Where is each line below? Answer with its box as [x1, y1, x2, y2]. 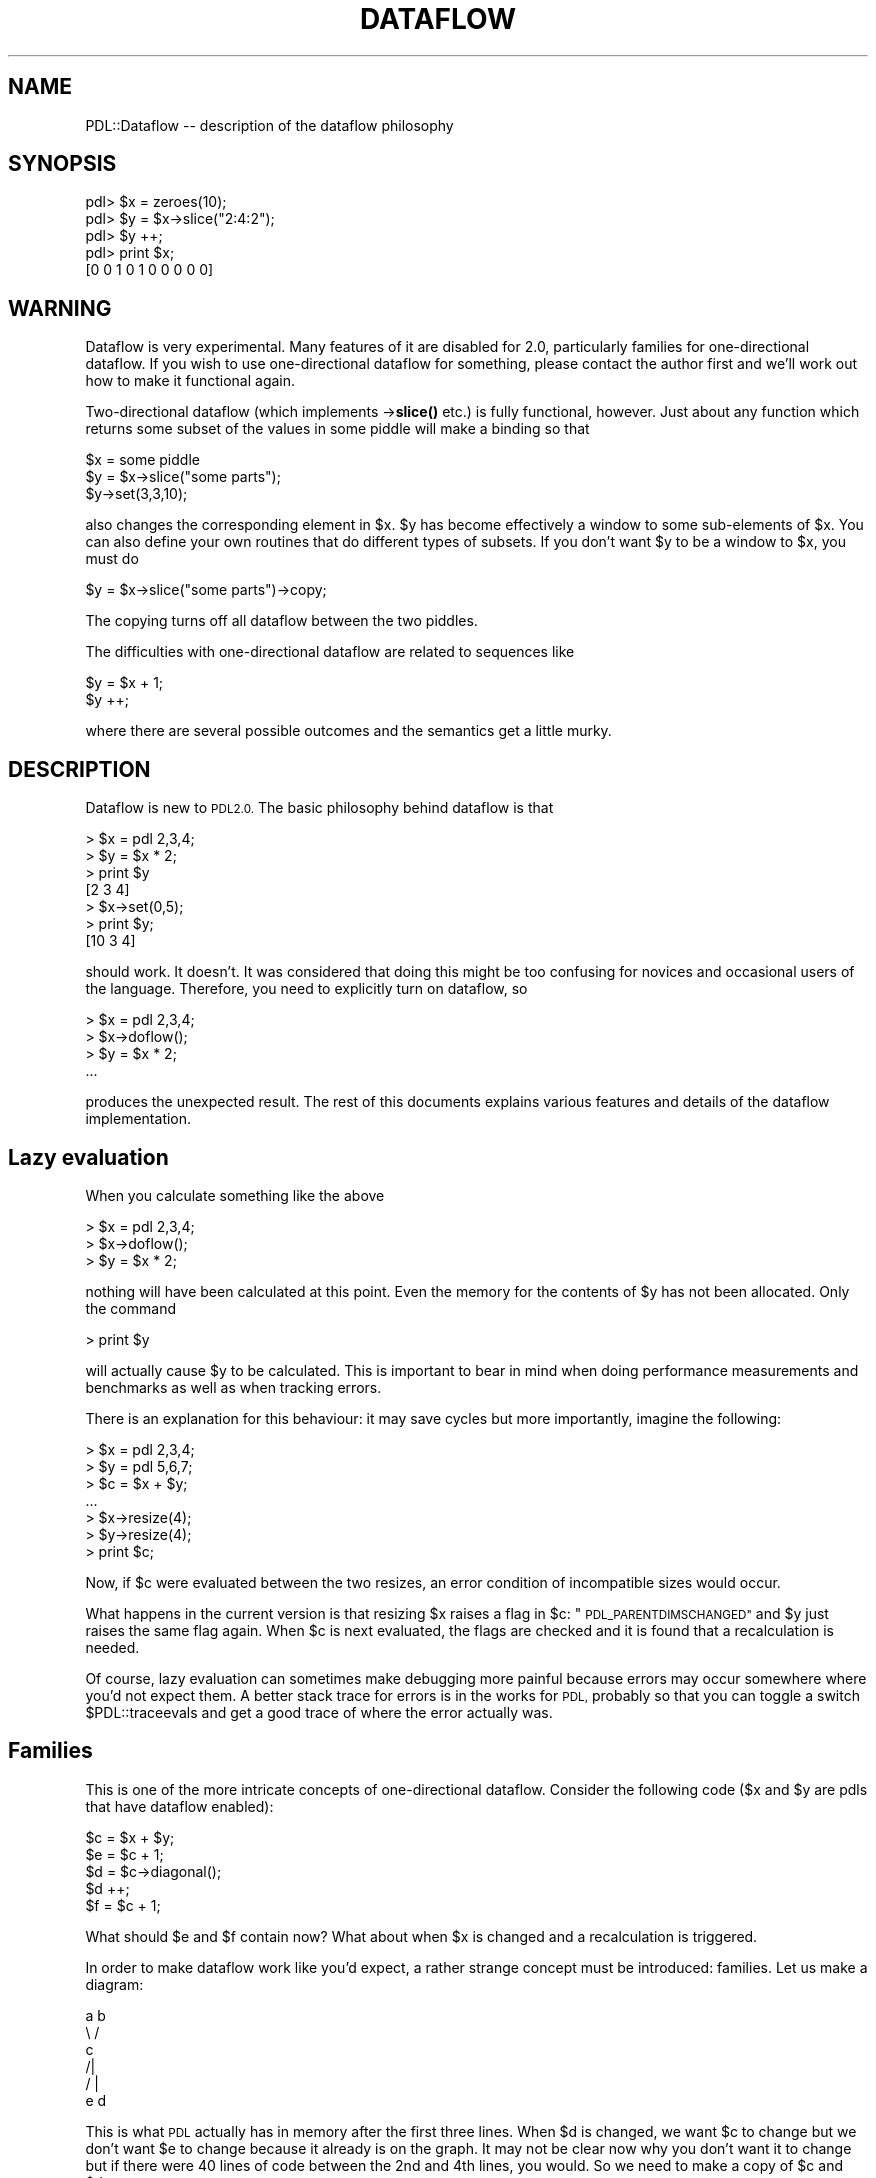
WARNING [8, 295, 112, 321]
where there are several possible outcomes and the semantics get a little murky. [85, 722, 612, 740]
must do [85, 550, 139, 568]
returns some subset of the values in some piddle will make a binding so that [85, 420, 590, 438]
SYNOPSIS [8, 151, 117, 177]
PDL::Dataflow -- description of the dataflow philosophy [85, 116, 454, 134]
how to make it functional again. [85, 372, 296, 390]
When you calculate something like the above [85, 1186, 385, 1204]
